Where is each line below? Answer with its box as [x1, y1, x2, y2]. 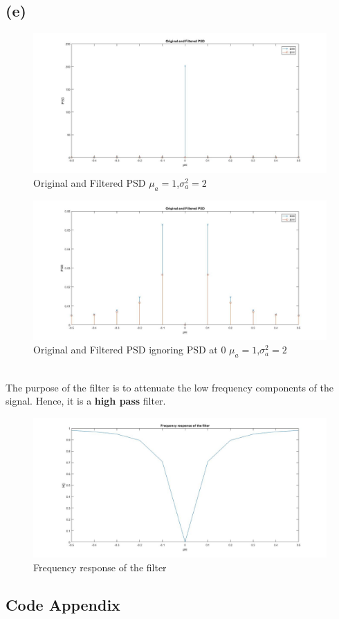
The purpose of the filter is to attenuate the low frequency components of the [6, 380, 333, 394]
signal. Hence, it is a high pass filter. [6, 394, 166, 408]
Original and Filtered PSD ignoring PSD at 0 [33, 342, 226, 357]
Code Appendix [6, 593, 120, 615]
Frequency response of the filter [33, 560, 167, 574]
